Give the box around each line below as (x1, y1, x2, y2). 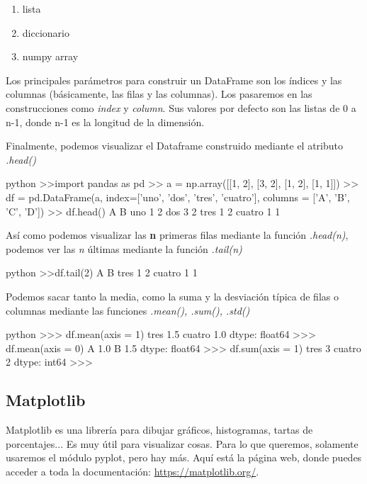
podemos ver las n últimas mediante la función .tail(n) (6, 241, 242, 256)
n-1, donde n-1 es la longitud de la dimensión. (6, 114, 205, 129)
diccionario (22, 25, 69, 40)
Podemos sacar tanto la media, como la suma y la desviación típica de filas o (6, 288, 339, 303)
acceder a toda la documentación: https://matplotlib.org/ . (6, 463, 259, 478)
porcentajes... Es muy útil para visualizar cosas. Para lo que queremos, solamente (6, 436, 358, 451)
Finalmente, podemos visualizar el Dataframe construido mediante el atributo (6, 138, 344, 153)
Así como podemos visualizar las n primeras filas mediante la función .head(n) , (6, 227, 349, 242)
